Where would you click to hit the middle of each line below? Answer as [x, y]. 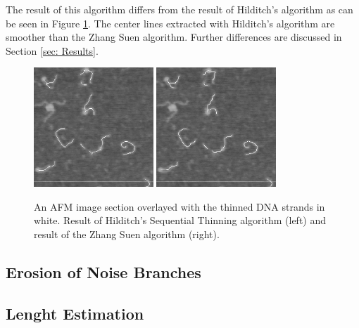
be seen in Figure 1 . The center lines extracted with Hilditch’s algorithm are [170, 23]
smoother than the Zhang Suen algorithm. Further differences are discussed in [174, 37]
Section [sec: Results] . [52, 50]
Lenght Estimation [75, 313]
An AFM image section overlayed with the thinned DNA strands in [179, 206]
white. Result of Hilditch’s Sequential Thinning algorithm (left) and [180, 220]
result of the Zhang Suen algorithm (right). [127, 234]
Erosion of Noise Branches [103, 271]
